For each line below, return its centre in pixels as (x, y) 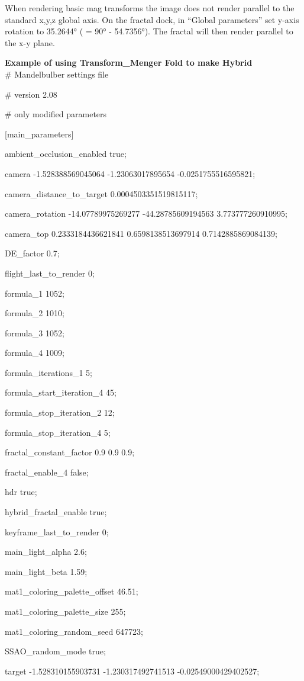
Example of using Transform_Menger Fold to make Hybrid (129, 62)
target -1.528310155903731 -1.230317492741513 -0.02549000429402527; (132, 671)
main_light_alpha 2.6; (46, 552)
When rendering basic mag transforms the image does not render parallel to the (150, 8)
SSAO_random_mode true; (55, 651)
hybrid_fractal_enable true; (56, 512)
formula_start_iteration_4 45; (61, 392)
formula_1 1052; (35, 293)
